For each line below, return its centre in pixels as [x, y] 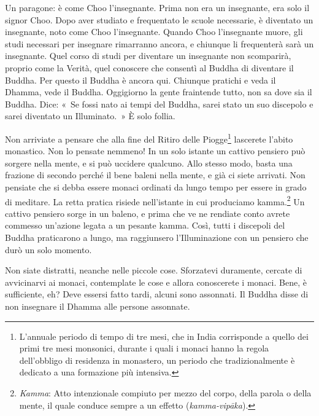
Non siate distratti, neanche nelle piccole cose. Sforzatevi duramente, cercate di [154, 270]
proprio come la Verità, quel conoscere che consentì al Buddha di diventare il [149, 67]
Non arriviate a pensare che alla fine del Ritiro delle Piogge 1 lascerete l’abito [149, 138]
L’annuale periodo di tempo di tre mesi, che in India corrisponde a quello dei [164, 336]
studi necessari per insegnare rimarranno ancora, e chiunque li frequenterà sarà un [159, 43]
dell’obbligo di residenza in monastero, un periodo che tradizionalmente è [157, 360]
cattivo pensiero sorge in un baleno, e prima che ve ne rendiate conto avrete [148, 213]
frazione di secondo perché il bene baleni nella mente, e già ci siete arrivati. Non [155, 175]
